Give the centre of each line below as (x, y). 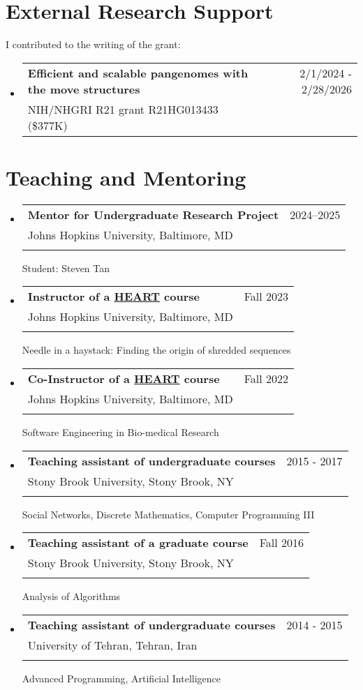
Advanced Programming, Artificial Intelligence (121, 678)
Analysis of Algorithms (71, 596)
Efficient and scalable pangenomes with (138, 73)
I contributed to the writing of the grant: (93, 44)
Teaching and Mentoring (126, 177)
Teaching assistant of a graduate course (138, 543)
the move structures (84, 89)
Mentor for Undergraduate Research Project (153, 214)
